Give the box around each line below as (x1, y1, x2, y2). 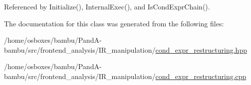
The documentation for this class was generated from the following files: (4, 18, 224, 28)
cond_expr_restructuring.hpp (155, 44, 247, 55)
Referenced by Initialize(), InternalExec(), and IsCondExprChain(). (4, 1, 210, 11)
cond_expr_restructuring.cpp (155, 71, 247, 81)
